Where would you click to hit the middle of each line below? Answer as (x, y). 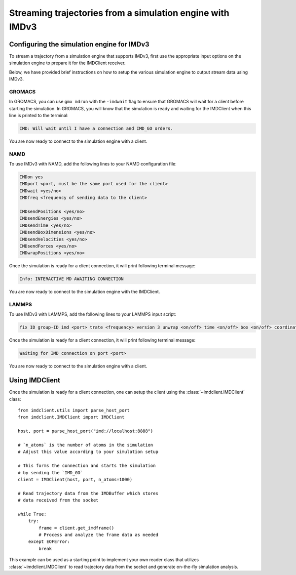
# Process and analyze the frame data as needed (99, 535)
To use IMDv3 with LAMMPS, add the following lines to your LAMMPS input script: (92, 314)
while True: (32, 514)
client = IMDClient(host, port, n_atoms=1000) (75, 479)
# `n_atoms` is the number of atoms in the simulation (86, 445)
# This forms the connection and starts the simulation (87, 466)
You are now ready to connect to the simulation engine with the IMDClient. (85, 292)
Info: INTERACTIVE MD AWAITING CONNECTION (72, 279)
